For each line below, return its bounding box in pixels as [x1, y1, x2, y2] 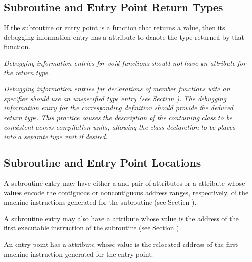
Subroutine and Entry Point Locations [4, 155, 201, 170]
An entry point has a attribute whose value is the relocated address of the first [4, 239, 238, 249]
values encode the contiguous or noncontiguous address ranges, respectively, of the [4, 187, 249, 197]
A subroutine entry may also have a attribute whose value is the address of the [4, 213, 239, 223]
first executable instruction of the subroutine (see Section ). [4, 223, 181, 233]
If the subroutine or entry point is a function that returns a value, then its [4, 22, 225, 33]
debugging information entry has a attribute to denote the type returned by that [4, 32, 244, 42]
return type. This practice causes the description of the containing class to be [4, 112, 232, 122]
